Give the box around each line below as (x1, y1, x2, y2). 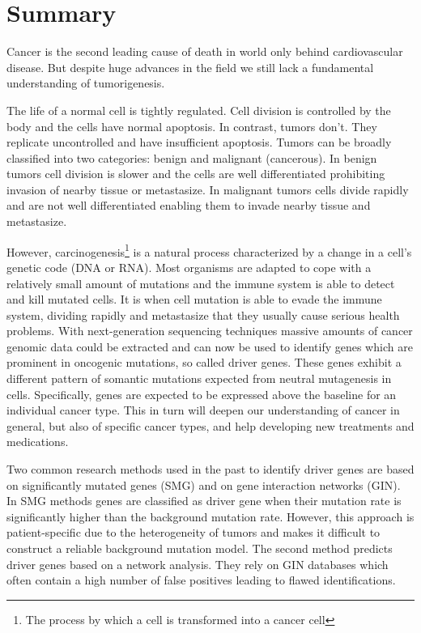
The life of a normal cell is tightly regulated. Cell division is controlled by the (6, 101, 391, 118)
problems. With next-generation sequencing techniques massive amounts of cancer (6, 322, 413, 339)
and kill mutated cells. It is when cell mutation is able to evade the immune (6, 291, 382, 308)
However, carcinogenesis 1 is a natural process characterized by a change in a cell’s (6, 240, 412, 260)
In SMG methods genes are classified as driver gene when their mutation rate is (6, 492, 402, 509)
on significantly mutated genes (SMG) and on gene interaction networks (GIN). (6, 476, 401, 493)
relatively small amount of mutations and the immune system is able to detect (6, 274, 395, 291)
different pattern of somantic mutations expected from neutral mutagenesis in (6, 370, 392, 387)
